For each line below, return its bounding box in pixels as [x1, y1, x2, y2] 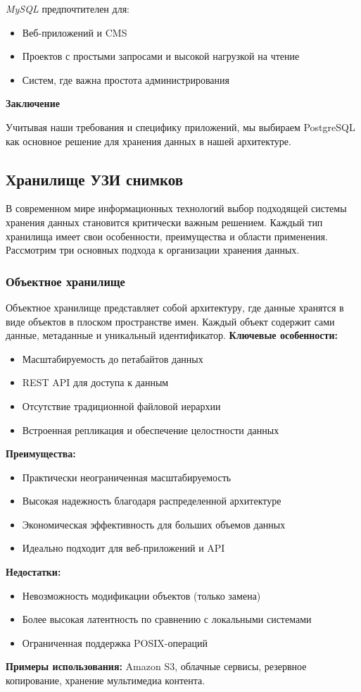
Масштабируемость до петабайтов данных [22, 351, 203, 366]
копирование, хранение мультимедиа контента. [6, 673, 205, 688]
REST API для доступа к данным [22, 375, 169, 390]
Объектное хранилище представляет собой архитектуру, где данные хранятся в [6, 299, 344, 314]
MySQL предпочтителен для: [6, 1, 129, 16]
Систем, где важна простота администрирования [22, 72, 230, 87]
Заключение [6, 96, 60, 111]
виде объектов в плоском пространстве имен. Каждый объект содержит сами [6, 314, 335, 328]
